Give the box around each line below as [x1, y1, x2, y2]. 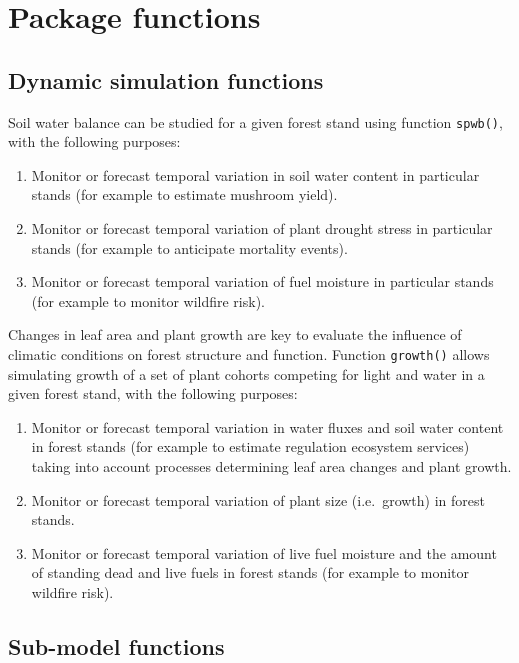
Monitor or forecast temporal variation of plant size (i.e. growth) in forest [31, 489, 485, 510]
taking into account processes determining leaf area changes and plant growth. [31, 456, 512, 477]
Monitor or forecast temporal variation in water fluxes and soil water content [31, 416, 504, 437]
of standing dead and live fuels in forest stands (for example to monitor [31, 562, 470, 583]
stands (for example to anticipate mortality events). [31, 237, 348, 258]
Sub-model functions [8, 630, 225, 661]
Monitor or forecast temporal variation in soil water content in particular [31, 164, 480, 185]
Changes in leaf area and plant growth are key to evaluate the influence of [8, 324, 462, 345]
